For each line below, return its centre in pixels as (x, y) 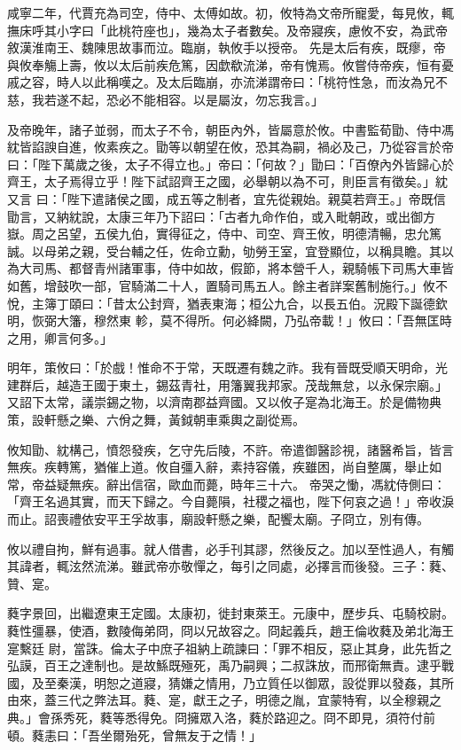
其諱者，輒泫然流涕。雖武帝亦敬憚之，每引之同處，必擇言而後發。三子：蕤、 (230, 566)
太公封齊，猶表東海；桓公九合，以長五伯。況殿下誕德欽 (286, 303)
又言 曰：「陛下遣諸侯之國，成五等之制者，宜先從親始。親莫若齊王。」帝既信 (227, 198)
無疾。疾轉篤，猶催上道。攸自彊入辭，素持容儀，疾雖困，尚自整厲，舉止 (218, 467)
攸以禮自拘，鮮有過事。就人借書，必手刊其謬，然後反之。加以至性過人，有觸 (230, 548)
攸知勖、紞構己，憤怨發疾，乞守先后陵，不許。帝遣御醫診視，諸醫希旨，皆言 (230, 449)
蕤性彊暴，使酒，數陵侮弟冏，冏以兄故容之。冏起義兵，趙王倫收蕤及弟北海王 (230, 630)
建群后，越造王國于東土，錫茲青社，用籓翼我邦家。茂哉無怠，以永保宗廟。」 (227, 384)
